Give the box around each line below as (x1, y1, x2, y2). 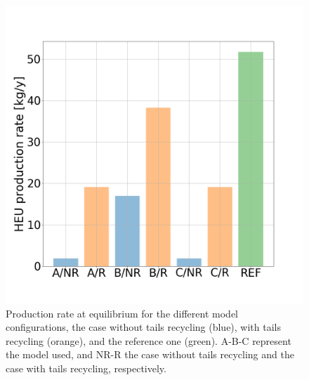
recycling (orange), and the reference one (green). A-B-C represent (6, 333, 291, 348)
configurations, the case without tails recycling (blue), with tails (6, 320, 282, 334)
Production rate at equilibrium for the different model (6, 306, 238, 320)
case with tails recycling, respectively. (6, 360, 166, 375)
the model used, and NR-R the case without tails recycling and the (6, 347, 294, 362)
